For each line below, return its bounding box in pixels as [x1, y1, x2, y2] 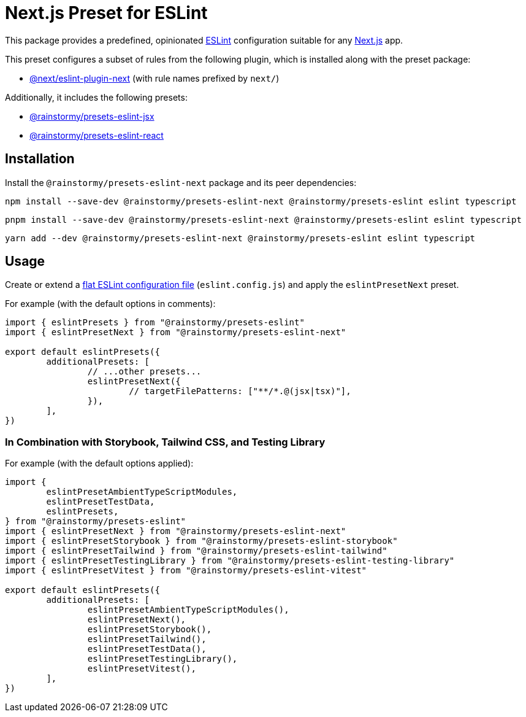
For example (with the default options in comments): [5, 298, 216, 309]
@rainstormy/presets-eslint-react [29, 130, 164, 141]
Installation [5, 151, 75, 167]
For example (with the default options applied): [5, 458, 194, 469]
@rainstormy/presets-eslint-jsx [29, 110, 154, 122]
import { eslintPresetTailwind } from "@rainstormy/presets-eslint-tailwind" [5, 546, 387, 556]
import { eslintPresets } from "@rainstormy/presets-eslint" [5, 317, 305, 328]
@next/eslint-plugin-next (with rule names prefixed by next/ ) [29, 72, 280, 83]
